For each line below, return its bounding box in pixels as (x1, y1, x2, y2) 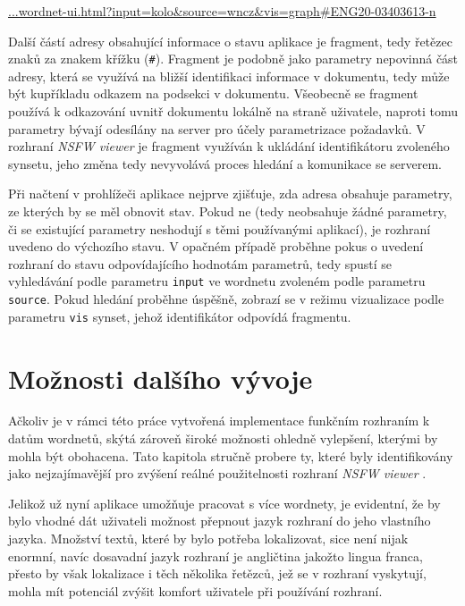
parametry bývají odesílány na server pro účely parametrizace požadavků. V (8, 119, 426, 138)
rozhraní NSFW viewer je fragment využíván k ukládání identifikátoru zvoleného (8, 137, 450, 156)
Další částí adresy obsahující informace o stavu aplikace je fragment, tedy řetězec (8, 31, 452, 50)
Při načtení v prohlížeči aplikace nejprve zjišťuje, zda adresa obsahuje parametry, (8, 184, 452, 203)
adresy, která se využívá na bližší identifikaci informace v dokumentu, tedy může (8, 66, 450, 85)
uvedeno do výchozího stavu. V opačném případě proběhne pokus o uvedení (8, 237, 424, 256)
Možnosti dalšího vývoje (8, 359, 313, 396)
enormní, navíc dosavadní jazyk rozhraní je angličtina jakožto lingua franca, (8, 546, 423, 565)
